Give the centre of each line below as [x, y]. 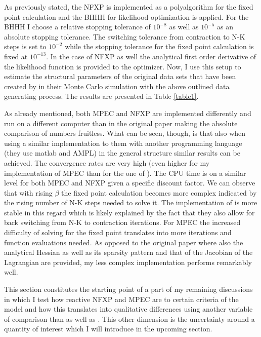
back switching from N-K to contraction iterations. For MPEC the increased [122, 222]
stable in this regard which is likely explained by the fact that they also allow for [129, 212]
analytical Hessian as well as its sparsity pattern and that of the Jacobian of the [128, 252]
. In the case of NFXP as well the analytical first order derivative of [151, 56]
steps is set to [25, 46]
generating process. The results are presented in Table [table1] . [101, 96]
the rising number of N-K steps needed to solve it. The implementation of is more [131, 202]
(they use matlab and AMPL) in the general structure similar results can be [122, 153]
